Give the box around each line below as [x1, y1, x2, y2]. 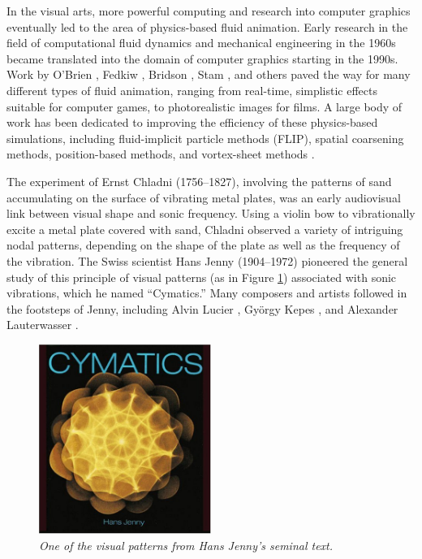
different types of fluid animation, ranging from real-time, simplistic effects [6, 81, 378, 98]
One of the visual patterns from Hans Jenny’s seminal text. [39, 536, 334, 553]
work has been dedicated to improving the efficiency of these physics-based [6, 114, 378, 131]
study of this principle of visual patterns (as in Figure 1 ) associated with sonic [6, 268, 397, 285]
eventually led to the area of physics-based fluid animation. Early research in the [6, 18, 408, 35]
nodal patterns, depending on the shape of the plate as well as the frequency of [6, 236, 400, 253]
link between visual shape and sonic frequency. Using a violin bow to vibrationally [6, 205, 416, 222]
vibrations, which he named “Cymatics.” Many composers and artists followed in [6, 284, 407, 301]
